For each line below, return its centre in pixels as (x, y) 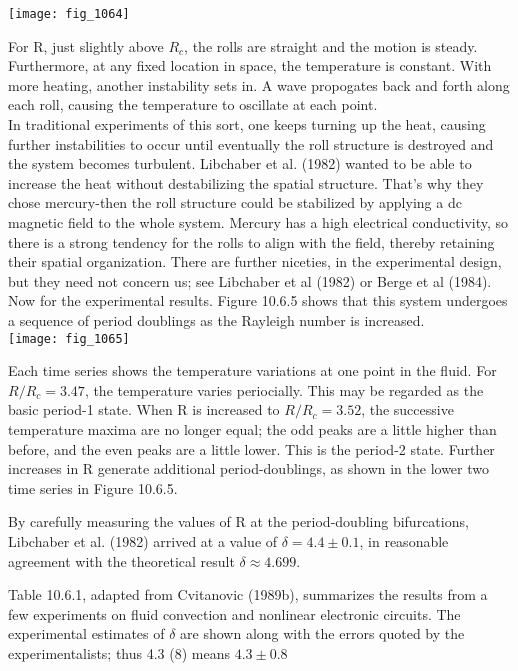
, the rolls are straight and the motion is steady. (331, 45)
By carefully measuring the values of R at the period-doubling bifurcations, (238, 521)
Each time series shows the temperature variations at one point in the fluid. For (252, 370)
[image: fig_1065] (69, 338)
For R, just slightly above (86, 45)
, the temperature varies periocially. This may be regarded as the (284, 389)
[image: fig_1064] (69, 14)
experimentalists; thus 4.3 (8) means (119, 652)
